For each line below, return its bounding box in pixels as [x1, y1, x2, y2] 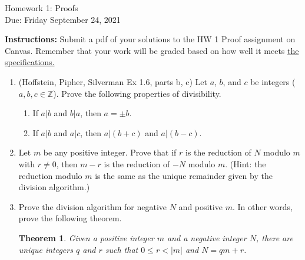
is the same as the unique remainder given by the [95, 169, 273, 181]
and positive [178, 200, 223, 212]
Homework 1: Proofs [5, 2, 78, 13]
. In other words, [232, 200, 293, 212]
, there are [256, 231, 293, 244]
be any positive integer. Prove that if [43, 146, 177, 158]
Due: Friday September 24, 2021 [5, 13, 121, 25]
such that [105, 243, 138, 255]
